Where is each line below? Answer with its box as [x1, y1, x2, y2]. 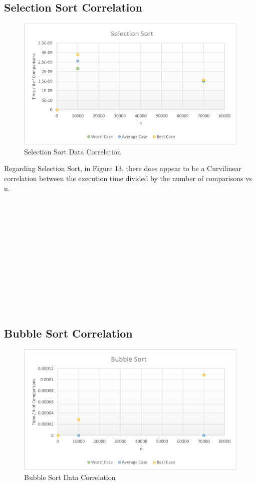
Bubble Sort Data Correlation [24, 472, 116, 482]
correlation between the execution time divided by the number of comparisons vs [4, 173, 252, 183]
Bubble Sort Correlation [4, 325, 133, 341]
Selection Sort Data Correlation [24, 146, 121, 156]
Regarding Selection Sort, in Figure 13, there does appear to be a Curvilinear [4, 163, 242, 174]
